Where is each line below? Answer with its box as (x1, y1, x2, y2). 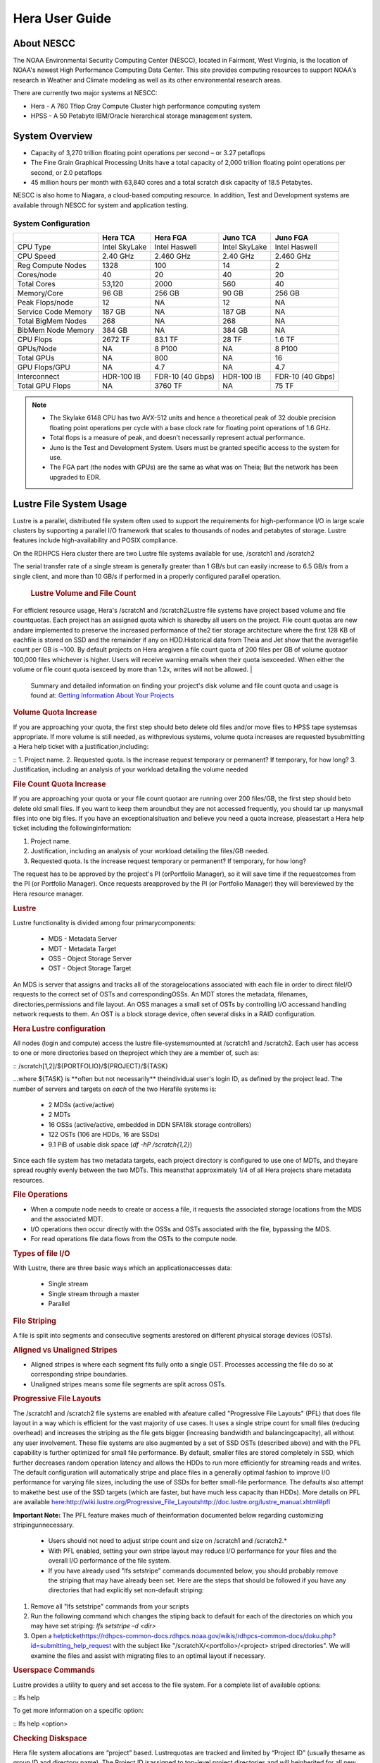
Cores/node (17, 270, 57, 280)
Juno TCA (222, 233, 257, 243)
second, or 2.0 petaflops (30, 168, 102, 176)
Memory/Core (17, 288, 63, 298)
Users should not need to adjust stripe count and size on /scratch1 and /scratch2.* (48, 1537, 288, 1545)
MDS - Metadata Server (48, 934, 118, 943)
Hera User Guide (13, 11, 112, 26)
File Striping (13, 1316, 56, 1326)
